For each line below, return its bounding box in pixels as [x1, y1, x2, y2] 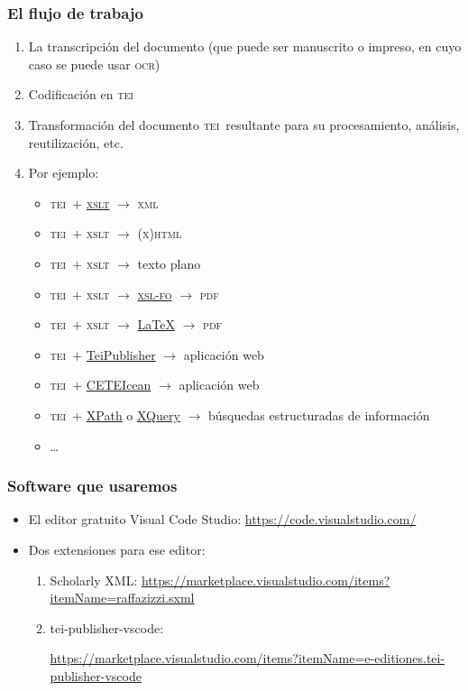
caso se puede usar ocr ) [28, 54, 161, 73]
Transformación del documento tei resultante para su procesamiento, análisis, [28, 115, 460, 134]
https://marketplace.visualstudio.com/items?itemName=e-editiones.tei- [50, 649, 445, 668]
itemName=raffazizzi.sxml [50, 588, 195, 607]
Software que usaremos [7, 474, 178, 497]
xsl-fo [137, 284, 172, 303]
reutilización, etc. [28, 133, 124, 152]
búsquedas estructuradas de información [207, 405, 430, 424]
